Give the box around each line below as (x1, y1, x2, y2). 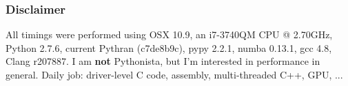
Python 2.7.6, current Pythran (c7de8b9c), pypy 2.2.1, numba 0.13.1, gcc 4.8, (6, 40, 332, 55)
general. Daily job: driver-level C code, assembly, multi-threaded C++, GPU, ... (6, 68, 343, 81)
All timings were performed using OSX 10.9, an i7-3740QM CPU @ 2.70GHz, (6, 27, 333, 42)
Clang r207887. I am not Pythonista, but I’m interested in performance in (6, 54, 320, 68)
